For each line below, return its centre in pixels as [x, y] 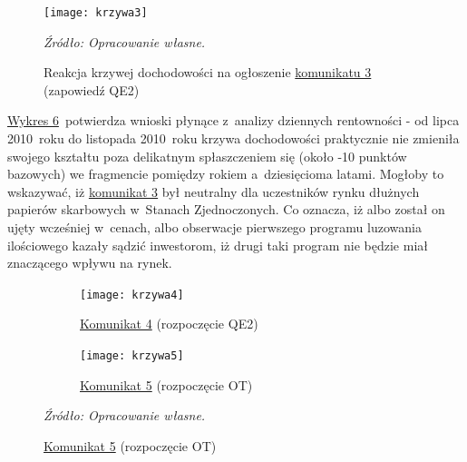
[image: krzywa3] [96, 13]
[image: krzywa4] [132, 295]
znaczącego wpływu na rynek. [90, 263]
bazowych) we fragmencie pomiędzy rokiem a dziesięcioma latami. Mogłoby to [226, 174]
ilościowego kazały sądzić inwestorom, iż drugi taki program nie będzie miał [218, 245]
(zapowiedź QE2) [92, 89]
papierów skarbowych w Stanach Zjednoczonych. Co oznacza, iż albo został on [226, 209]
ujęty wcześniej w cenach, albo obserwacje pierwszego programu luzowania [214, 227]
